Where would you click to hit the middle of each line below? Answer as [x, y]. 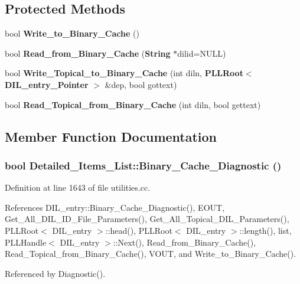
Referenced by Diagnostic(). [55, 273]
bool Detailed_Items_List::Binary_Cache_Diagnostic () [143, 165]
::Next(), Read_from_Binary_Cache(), [185, 242]
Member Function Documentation [111, 136]
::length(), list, [265, 230]
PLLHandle [26, 242]
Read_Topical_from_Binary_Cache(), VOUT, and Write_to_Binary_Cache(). [151, 254]
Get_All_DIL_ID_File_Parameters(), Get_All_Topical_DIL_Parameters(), [147, 219]
